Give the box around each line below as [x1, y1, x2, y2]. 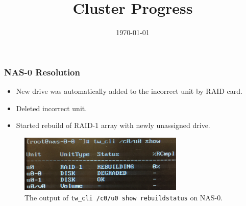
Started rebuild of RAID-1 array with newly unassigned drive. [16, 120, 210, 131]
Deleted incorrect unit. [16, 102, 87, 113]
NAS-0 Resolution [4, 65, 80, 78]
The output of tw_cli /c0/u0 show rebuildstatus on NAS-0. [24, 192, 223, 202]
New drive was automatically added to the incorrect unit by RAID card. [16, 86, 242, 96]
